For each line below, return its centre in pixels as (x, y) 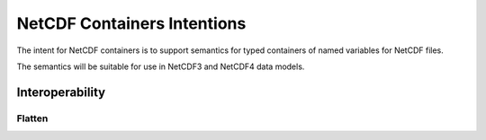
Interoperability (61, 92)
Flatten (32, 118)
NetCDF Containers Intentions (131, 23)
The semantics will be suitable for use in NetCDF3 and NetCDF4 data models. (161, 66)
